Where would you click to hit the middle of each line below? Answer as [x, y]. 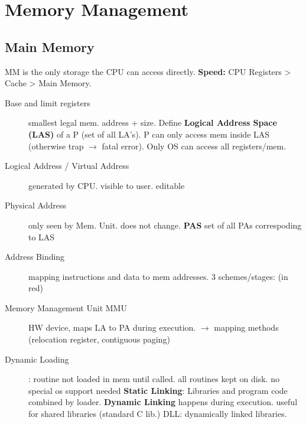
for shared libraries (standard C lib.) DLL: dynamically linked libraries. [158, 414]
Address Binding [35, 257]
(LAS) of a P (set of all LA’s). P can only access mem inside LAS [149, 134]
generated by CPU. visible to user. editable [107, 185]
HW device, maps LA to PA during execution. [112, 327]
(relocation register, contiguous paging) [99, 339]
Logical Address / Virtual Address [67, 166]
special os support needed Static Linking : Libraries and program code [158, 390]
